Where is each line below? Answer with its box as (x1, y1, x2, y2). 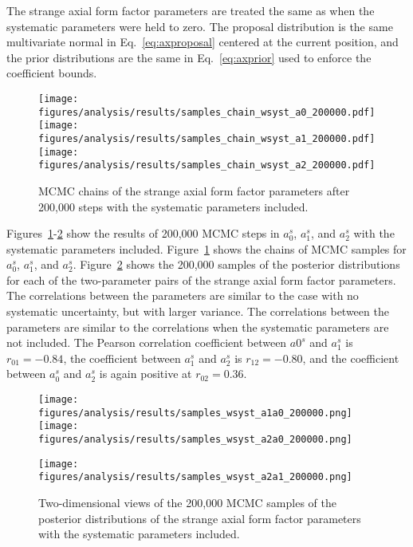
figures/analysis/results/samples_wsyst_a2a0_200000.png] (38, 434, 352, 445)
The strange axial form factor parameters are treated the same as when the (6, 2, 375, 18)
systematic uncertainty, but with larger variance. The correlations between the (6, 303, 389, 320)
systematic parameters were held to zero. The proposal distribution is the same (6, 18, 393, 34)
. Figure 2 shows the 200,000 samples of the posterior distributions (73, 256, 400, 273)
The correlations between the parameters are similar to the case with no (6, 287, 359, 304)
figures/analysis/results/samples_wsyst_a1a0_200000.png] (38, 407, 352, 419)
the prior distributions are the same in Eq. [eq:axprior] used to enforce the (6, 49, 372, 65)
